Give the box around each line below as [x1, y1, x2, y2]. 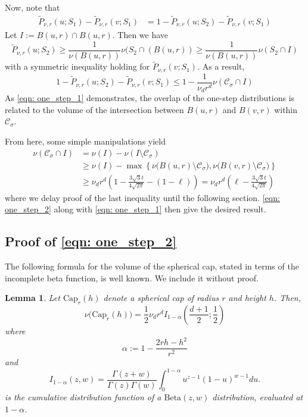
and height [228, 291, 266, 304]
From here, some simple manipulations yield [5, 134, 166, 147]
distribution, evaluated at [212, 391, 303, 403]
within [274, 103, 298, 115]
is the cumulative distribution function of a [5, 391, 161, 403]
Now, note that [5, 1, 60, 13]
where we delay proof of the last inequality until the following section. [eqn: [5, 191, 280, 203]
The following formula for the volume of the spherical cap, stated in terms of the [5, 260, 299, 272]
